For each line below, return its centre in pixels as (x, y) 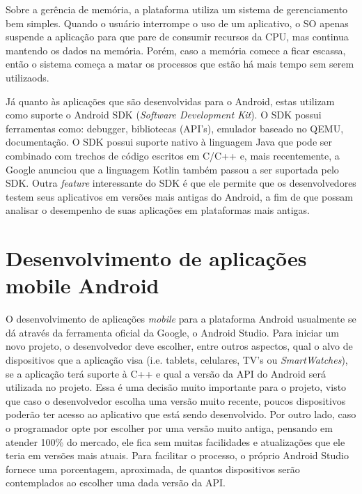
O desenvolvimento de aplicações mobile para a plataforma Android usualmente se (181, 319)
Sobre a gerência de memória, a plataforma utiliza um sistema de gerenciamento (177, 9)
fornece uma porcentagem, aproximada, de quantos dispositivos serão (153, 469)
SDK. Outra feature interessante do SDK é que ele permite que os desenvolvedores (181, 183)
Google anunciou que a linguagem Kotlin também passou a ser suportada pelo (172, 169)
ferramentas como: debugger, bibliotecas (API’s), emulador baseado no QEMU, (175, 128)
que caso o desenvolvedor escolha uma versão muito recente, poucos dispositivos (176, 400)
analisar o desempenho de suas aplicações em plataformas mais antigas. (158, 210)
